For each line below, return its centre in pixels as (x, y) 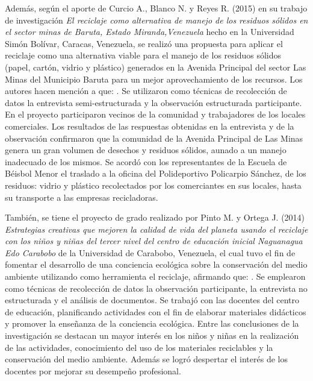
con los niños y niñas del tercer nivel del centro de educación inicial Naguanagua (154, 241)
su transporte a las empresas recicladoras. (82, 197)
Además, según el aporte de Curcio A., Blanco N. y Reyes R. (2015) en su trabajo (156, 8)
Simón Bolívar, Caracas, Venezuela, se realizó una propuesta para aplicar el (144, 43)
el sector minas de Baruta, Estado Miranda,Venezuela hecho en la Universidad (150, 32)
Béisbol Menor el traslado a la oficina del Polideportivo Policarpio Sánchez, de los (156, 173)
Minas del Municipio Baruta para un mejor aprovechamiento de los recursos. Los (154, 79)
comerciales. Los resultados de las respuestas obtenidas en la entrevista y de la (150, 126)
